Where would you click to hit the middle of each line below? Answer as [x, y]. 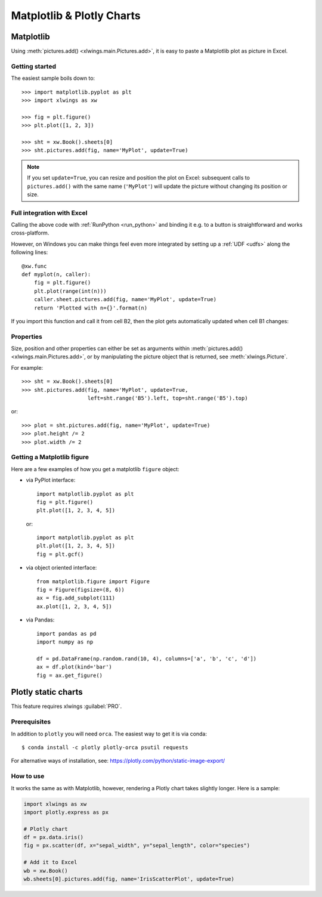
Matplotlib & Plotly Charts [76, 16]
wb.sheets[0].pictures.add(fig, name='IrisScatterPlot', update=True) [129, 879]
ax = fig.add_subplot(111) [76, 598]
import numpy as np [65, 642]
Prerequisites [31, 722]
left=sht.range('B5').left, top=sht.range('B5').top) [168, 398]
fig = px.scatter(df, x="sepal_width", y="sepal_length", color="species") [137, 846]
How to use [28, 777]
